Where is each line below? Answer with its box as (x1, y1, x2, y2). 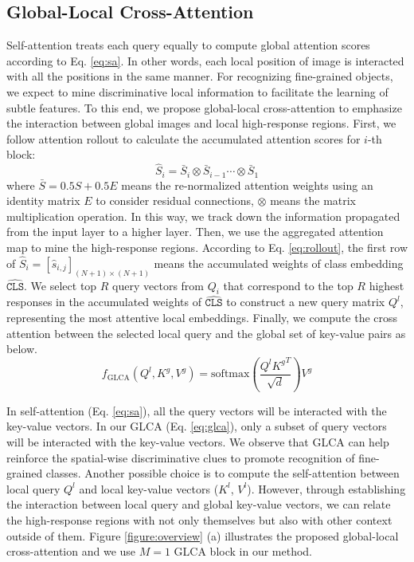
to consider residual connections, (96, 192, 254, 209)
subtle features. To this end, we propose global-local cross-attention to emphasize (6, 99, 402, 116)
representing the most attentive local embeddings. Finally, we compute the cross (6, 309, 398, 326)
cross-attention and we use (6, 543, 136, 560)
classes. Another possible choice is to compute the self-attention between (45, 465, 400, 481)
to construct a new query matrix (226, 293, 385, 310)
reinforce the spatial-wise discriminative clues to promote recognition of (6, 449, 355, 466)
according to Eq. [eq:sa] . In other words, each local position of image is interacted (6, 52, 404, 69)
